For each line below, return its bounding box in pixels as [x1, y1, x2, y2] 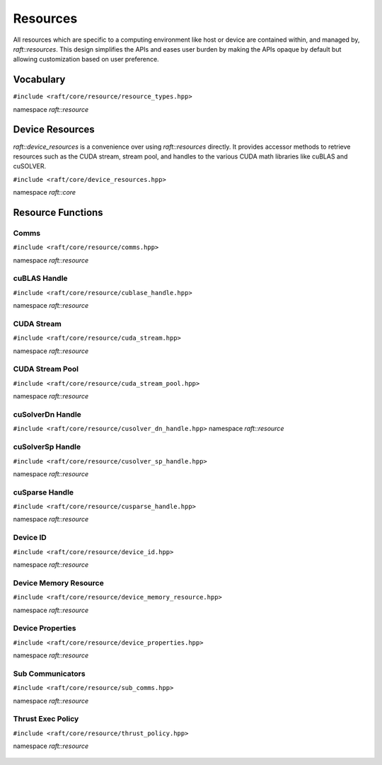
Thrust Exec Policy [13, 714, 79, 724]
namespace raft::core [13, 188, 76, 197]
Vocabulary [13, 74, 66, 86]
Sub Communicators [13, 669, 86, 679]
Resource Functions [13, 206, 103, 219]
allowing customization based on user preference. [13, 55, 159, 64]
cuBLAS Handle [13, 273, 68, 283]
